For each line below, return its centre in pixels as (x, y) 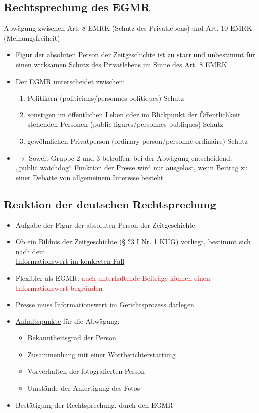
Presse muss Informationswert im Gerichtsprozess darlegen (105, 304)
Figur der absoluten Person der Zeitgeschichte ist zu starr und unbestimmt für (135, 54)
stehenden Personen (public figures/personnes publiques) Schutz (126, 124)
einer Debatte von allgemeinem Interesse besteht (90, 177)
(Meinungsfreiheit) (32, 38)
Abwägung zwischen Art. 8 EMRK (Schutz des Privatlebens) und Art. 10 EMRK (128, 28)
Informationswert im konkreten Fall (70, 261)
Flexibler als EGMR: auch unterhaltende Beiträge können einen (113, 277)
